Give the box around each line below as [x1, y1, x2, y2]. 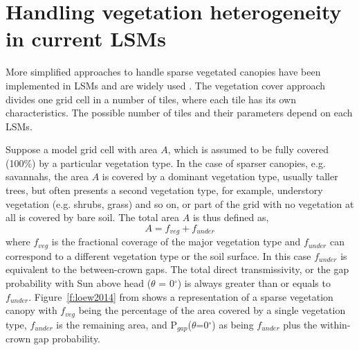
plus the [283, 317, 317, 331]
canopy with [6, 303, 57, 317]
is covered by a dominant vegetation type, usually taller [102, 169, 338, 184]
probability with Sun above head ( [6, 275, 151, 290]
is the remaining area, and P [56, 317, 177, 331]
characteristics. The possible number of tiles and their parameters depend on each [6, 105, 353, 120]
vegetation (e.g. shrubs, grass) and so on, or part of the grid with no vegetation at [6, 196, 354, 211]
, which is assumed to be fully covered [167, 142, 329, 157]
